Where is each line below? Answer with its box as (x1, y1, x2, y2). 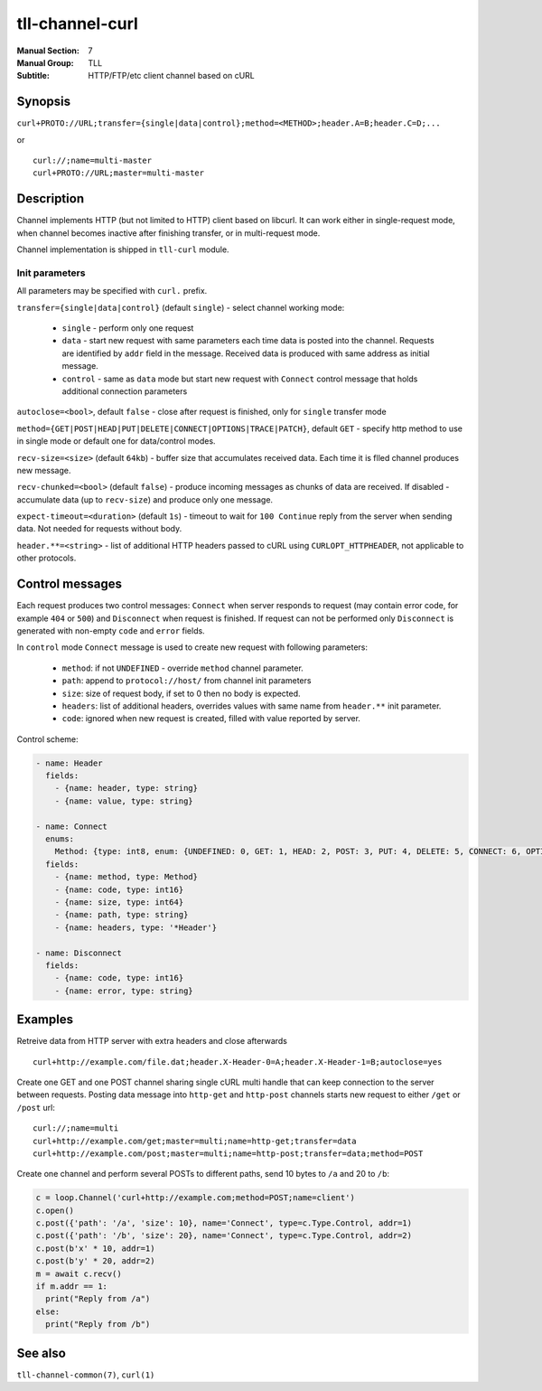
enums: (45, 834, 75, 844)
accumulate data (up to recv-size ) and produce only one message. (16, 493, 274, 505)
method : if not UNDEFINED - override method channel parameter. (61, 663, 304, 673)
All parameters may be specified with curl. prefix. (16, 286, 208, 296)
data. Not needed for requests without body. (16, 523, 182, 534)
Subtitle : (16, 70, 50, 81)
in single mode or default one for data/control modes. (16, 436, 216, 446)
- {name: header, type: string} (54, 783, 199, 794)
